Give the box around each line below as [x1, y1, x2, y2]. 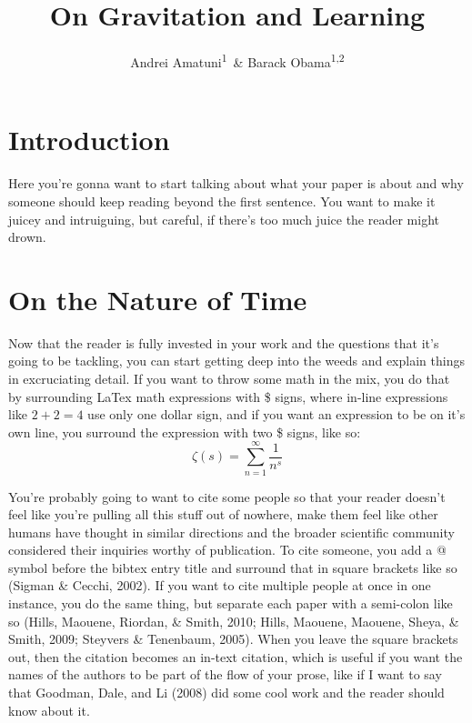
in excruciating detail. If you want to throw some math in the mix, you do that [8, 369, 450, 387]
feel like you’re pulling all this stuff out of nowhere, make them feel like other [8, 505, 438, 524]
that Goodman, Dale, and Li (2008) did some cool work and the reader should [8, 683, 445, 702]
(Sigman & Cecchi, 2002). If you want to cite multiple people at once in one [8, 576, 431, 595]
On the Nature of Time [8, 280, 307, 317]
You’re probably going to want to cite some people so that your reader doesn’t [8, 487, 446, 506]
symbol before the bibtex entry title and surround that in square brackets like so [8, 557, 457, 577]
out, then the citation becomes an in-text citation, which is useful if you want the [8, 647, 463, 666]
